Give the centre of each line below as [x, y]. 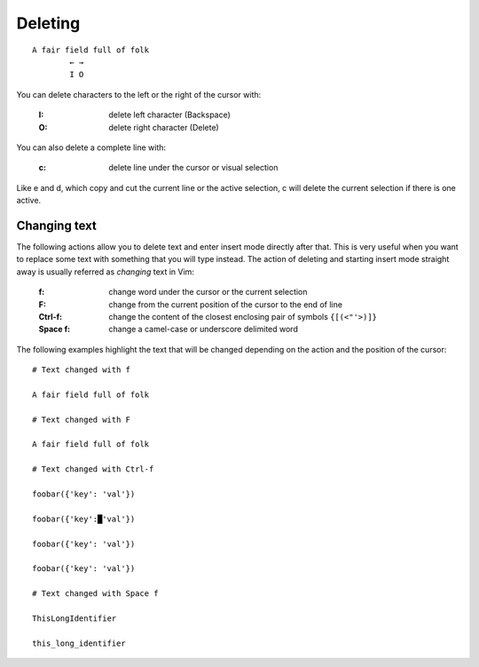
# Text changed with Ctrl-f [93, 469]
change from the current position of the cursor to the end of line [226, 304]
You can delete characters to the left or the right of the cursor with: [139, 94]
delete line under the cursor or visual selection [193, 168]
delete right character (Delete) [164, 127]
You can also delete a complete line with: [91, 147]
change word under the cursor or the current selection [208, 292]
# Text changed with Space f [95, 594]
